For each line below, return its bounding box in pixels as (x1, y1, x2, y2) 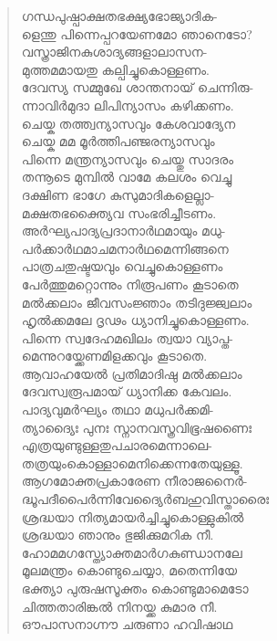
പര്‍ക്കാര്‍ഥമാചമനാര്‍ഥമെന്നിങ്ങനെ (21, 238, 229, 257)
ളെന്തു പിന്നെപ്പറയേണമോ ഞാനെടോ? (21, 24, 252, 43)
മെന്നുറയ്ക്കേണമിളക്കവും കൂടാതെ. (21, 346, 208, 365)
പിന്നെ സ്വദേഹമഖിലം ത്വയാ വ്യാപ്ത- (21, 328, 233, 347)
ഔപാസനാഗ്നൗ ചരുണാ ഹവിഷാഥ (21, 615, 233, 634)
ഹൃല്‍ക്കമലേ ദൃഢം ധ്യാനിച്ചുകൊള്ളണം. (21, 310, 250, 330)
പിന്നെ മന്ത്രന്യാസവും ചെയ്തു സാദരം (21, 149, 234, 168)
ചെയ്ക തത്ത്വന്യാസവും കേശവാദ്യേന (21, 113, 236, 132)
